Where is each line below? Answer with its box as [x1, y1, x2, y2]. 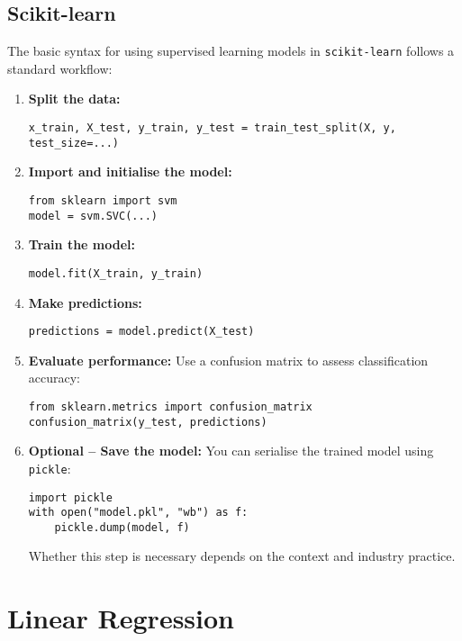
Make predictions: [28, 293, 142, 311]
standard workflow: [7, 59, 113, 77]
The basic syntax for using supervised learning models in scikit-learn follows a [7, 41, 455, 60]
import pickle [28, 491, 113, 504]
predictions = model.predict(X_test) [28, 325, 255, 339]
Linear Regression [7, 600, 235, 636]
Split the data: [28, 89, 121, 108]
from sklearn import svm [28, 194, 177, 207]
